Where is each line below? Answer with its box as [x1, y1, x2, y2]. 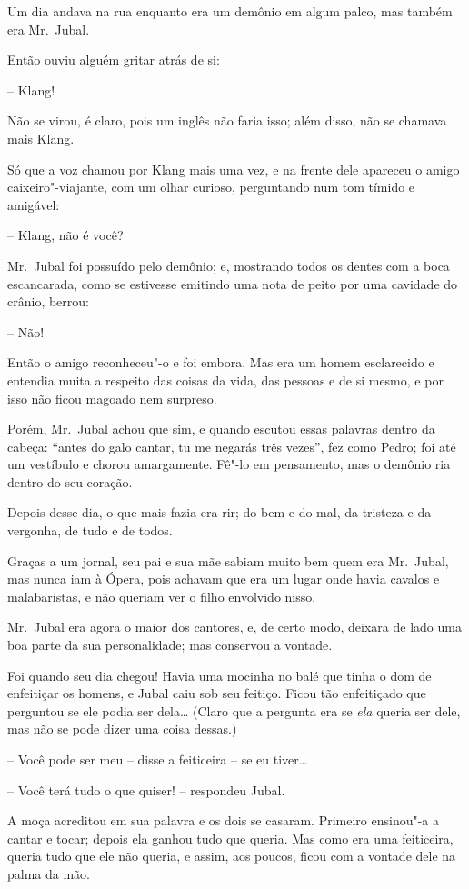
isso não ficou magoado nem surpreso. [7, 388, 217, 407]
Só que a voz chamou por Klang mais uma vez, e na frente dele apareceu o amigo [7, 159, 460, 178]
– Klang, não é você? [7, 225, 124, 245]
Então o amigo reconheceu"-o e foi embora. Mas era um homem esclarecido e [7, 353, 434, 372]
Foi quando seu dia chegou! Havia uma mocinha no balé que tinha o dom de [7, 665, 432, 684]
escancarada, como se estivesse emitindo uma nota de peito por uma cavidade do [7, 274, 458, 293]
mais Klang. [7, 128, 75, 147]
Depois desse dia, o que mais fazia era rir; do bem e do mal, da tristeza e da [7, 503, 432, 522]
